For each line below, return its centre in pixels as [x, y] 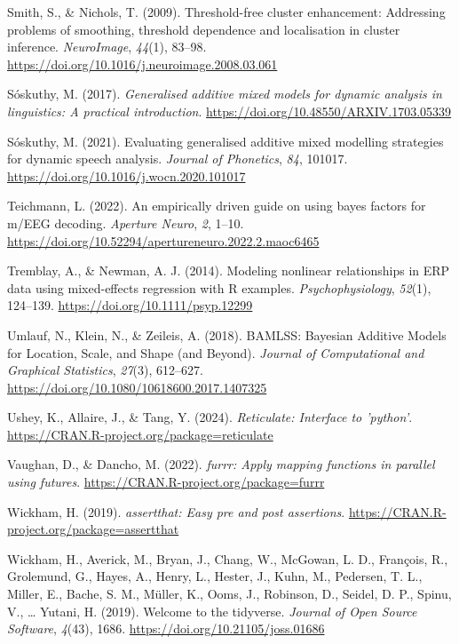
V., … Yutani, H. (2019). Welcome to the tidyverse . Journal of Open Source [212, 611]
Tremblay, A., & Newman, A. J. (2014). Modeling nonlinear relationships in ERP [229, 270]
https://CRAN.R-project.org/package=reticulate [140, 434]
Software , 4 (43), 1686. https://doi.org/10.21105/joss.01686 [166, 628]
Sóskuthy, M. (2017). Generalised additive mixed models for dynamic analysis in [225, 94]
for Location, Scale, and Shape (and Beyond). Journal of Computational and [216, 352]
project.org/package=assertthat [93, 529]
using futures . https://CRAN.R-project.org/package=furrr [166, 482]
